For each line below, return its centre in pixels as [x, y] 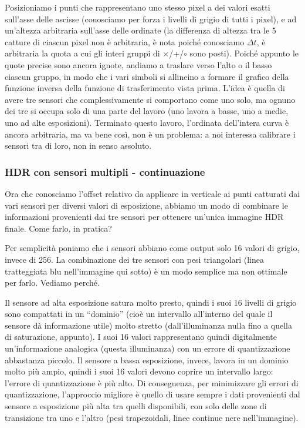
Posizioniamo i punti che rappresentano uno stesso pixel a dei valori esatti [138, 7]
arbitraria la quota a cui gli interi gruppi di [82, 53]
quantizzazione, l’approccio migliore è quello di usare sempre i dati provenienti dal [152, 394]
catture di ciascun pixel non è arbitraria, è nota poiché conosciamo [125, 41]
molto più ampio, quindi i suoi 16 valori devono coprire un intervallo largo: [139, 371]
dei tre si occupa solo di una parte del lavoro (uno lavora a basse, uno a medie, [147, 111]
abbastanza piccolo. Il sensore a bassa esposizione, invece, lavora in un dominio [147, 360]
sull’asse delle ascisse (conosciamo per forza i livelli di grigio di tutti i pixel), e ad [151, 19]
